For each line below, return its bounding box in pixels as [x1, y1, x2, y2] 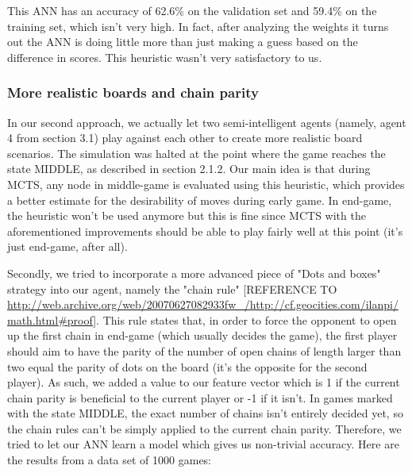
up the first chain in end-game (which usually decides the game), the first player [7, 327, 398, 344]
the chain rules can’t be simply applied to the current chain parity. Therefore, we [7, 420, 402, 436]
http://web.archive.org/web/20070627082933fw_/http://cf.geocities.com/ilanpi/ [7, 296, 399, 313]
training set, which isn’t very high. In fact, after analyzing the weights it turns [7, 17, 389, 34]
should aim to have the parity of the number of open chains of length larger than [7, 342, 402, 359]
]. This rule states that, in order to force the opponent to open [93, 311, 397, 328]
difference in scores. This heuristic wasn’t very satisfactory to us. [7, 48, 322, 65]
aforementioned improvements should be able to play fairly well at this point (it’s [7, 222, 403, 239]
